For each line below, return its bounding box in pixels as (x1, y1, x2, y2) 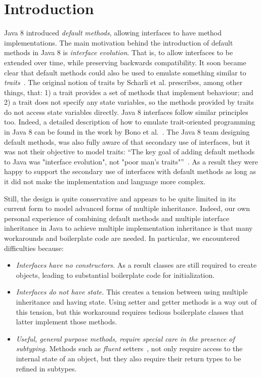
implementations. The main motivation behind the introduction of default (4, 37, 233, 48)
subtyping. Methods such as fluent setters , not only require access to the (16, 343, 243, 354)
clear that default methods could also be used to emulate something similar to (4, 67, 246, 77)
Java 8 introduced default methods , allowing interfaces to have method (4, 27, 222, 38)
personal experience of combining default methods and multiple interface (4, 213, 230, 223)
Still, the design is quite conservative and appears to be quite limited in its (4, 193, 236, 203)
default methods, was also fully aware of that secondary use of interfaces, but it (4, 136, 250, 147)
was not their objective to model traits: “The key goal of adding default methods (4, 146, 255, 157)
